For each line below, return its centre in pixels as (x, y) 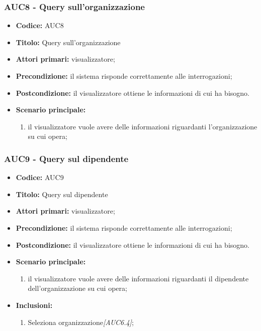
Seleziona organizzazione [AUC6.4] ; (81, 322)
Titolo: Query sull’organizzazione (68, 42)
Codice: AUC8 (40, 25)
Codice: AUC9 (40, 177)
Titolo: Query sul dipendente (62, 194)
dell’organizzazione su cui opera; (77, 288)
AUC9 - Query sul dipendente (66, 158)
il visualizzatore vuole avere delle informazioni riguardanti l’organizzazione (143, 126)
